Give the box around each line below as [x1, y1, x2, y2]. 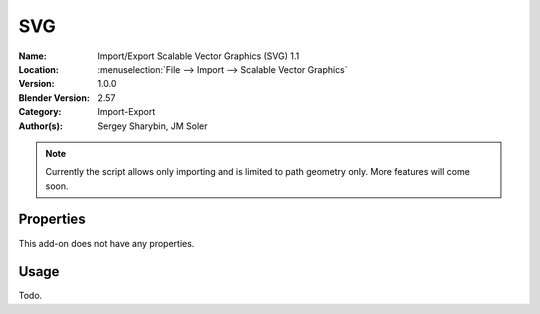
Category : [18, 106, 62, 118]
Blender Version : [18, 91, 90, 104]
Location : [18, 63, 59, 75]
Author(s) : [18, 120, 64, 132]
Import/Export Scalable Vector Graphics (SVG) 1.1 [97, 50, 300, 62]
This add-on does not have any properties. [18, 237, 195, 249]
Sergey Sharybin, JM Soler [97, 120, 208, 132]
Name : [18, 50, 47, 62]
